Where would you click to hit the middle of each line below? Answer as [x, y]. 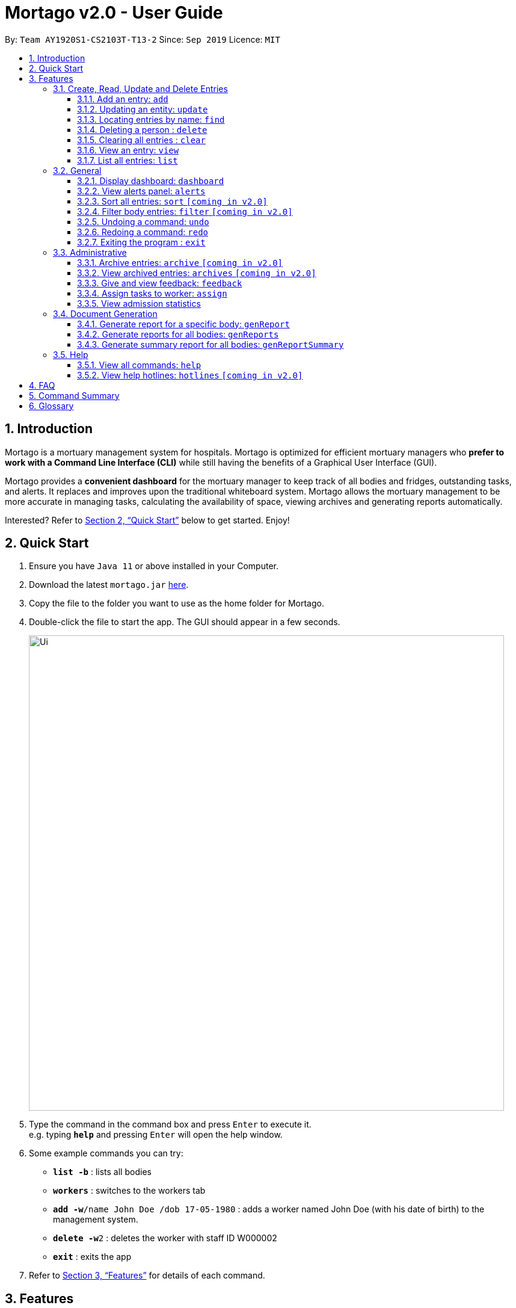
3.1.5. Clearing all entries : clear [141, 140]
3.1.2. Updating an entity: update [143, 109]
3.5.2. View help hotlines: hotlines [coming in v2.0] [190, 375]
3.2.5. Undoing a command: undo [143, 221]
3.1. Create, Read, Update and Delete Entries [140, 88]
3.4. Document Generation [105, 313]
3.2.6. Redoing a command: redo [143, 232]
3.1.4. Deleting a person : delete [142, 129]
